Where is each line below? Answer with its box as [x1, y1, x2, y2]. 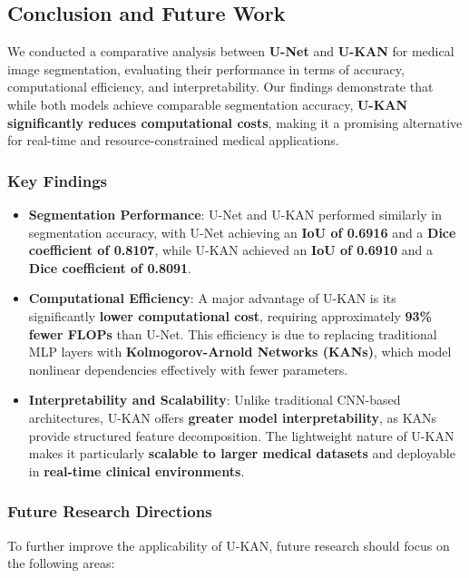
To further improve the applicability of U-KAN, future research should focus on [7, 535, 450, 554]
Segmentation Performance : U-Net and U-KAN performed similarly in [28, 204, 442, 223]
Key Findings [7, 169, 108, 191]
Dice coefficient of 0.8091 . [28, 258, 192, 277]
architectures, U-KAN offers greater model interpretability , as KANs [28, 407, 437, 426]
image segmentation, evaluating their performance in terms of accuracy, [7, 59, 405, 78]
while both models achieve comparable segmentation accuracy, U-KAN [7, 94, 408, 113]
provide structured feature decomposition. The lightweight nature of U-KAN [28, 426, 454, 445]
